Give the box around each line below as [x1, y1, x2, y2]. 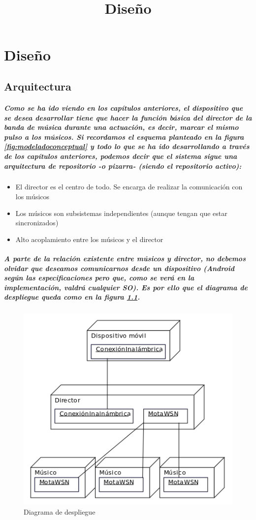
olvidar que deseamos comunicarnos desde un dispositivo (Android [4, 263, 235, 273]
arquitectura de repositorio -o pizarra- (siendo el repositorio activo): [4, 160, 242, 171]
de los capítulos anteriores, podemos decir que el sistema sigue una [4, 151, 237, 161]
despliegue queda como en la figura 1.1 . [4, 292, 140, 302]
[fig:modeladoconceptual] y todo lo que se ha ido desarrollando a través [4, 141, 250, 152]
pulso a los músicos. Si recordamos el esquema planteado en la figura [4, 131, 244, 142]
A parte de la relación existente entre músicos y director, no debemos [4, 253, 246, 264]
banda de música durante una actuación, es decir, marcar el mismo [4, 122, 239, 132]
